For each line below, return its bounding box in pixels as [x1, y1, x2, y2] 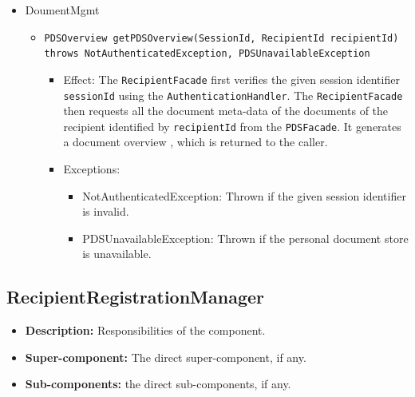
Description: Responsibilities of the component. [25, 322, 266, 339]
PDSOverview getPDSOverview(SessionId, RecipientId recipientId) [44, 32, 399, 44]
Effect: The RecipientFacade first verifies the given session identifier [63, 70, 400, 87]
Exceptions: [63, 161, 121, 177]
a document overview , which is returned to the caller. [63, 133, 328, 150]
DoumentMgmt [25, 2, 100, 18]
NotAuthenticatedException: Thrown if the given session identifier [82, 187, 406, 204]
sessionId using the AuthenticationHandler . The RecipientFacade [63, 86, 403, 103]
